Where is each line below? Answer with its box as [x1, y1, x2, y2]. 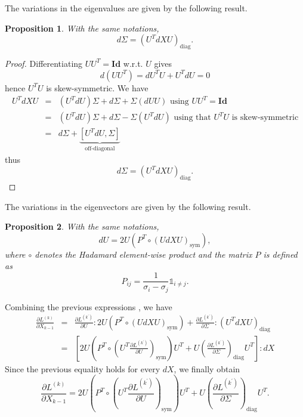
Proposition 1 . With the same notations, [5, 21, 159, 34]
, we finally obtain [174, 362, 240, 375]
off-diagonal [85, 146, 115, 152]
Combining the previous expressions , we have [5, 300, 172, 313]
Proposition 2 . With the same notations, [5, 220, 159, 233]
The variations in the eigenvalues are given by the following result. [5, 2, 248, 14]
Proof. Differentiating [5, 57, 83, 69]
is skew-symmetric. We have [46, 81, 149, 94]
